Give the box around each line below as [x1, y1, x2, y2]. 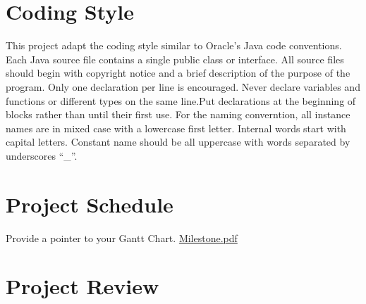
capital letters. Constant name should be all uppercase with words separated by [6, 134, 350, 149]
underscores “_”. [6, 148, 78, 163]
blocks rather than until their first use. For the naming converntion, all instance [6, 107, 350, 122]
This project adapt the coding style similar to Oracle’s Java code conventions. [6, 38, 342, 53]
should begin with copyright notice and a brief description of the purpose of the [6, 65, 350, 80]
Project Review [6, 272, 159, 300]
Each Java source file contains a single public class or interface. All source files [6, 51, 344, 66]
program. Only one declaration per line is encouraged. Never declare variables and [6, 79, 360, 94]
